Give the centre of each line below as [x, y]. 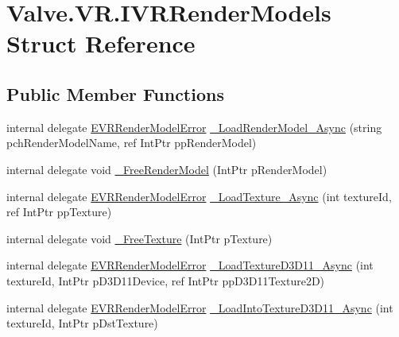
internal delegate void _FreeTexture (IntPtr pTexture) [139, 238]
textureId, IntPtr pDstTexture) [82, 323]
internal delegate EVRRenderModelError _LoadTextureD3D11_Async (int [190, 265]
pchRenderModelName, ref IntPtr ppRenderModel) [132, 143]
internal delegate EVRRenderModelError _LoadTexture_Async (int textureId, [199, 196]
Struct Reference [101, 43]
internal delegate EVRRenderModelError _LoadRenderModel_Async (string [194, 127]
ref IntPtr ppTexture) [59, 212]
